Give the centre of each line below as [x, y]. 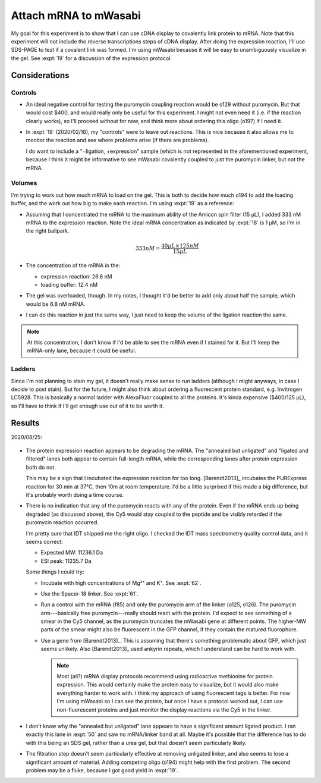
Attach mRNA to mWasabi [76, 15]
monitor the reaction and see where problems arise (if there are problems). [117, 140]
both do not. [41, 467]
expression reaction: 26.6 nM [76, 276]
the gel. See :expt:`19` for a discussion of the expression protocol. [92, 58]
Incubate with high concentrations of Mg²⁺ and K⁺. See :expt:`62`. [121, 582]
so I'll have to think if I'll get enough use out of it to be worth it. [88, 406]
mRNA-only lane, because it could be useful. [82, 350]
